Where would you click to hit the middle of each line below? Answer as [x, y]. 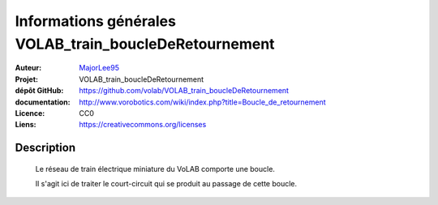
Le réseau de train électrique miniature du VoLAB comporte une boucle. [155, 169]
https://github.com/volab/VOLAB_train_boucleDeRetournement [184, 91]
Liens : [26, 125]
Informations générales [95, 21]
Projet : [26, 79]
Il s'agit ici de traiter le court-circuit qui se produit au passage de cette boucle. [166, 184]
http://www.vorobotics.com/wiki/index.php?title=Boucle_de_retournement [202, 102]
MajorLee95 [99, 68]
